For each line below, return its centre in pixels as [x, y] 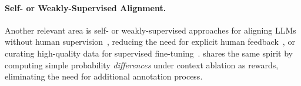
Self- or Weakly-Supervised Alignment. [86, 7]
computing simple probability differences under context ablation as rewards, [142, 64]
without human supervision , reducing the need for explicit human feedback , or [150, 42]
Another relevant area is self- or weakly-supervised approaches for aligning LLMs [150, 30]
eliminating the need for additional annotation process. [104, 76]
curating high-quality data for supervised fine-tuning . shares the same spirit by [149, 53]
